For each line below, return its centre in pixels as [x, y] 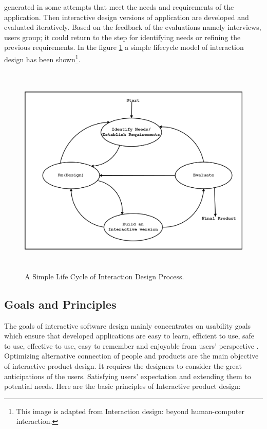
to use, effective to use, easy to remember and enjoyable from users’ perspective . [131, 345]
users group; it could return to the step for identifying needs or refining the [122, 37]
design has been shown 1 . [42, 58]
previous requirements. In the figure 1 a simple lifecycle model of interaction [124, 47]
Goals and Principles [60, 304]
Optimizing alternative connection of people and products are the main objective [131, 356]
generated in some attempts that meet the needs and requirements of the [119, 7]
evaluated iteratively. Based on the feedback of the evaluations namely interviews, [133, 27]
